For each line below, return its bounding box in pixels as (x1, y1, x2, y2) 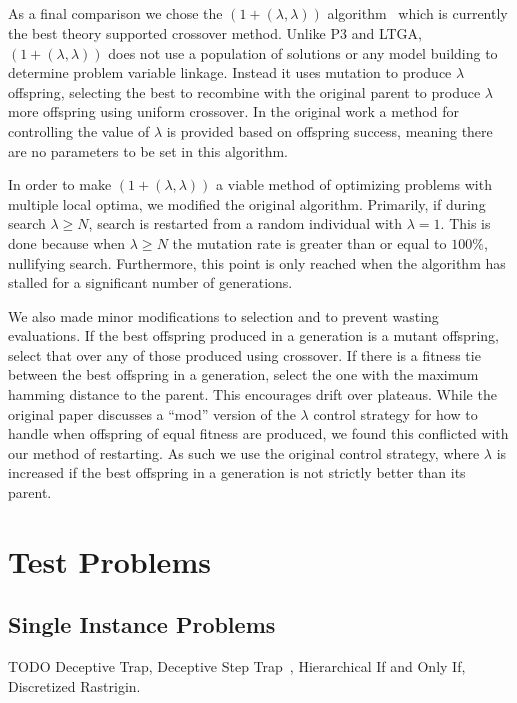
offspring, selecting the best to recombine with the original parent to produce (8, 81, 481, 102)
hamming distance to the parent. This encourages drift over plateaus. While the (8, 384, 497, 405)
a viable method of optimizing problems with (216, 174, 492, 195)
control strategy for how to (313, 403, 478, 424)
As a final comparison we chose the (8, 3, 223, 24)
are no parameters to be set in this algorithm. (8, 140, 288, 161)
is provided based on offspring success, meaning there (166, 120, 493, 141)
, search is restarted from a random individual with (88, 213, 403, 234)
